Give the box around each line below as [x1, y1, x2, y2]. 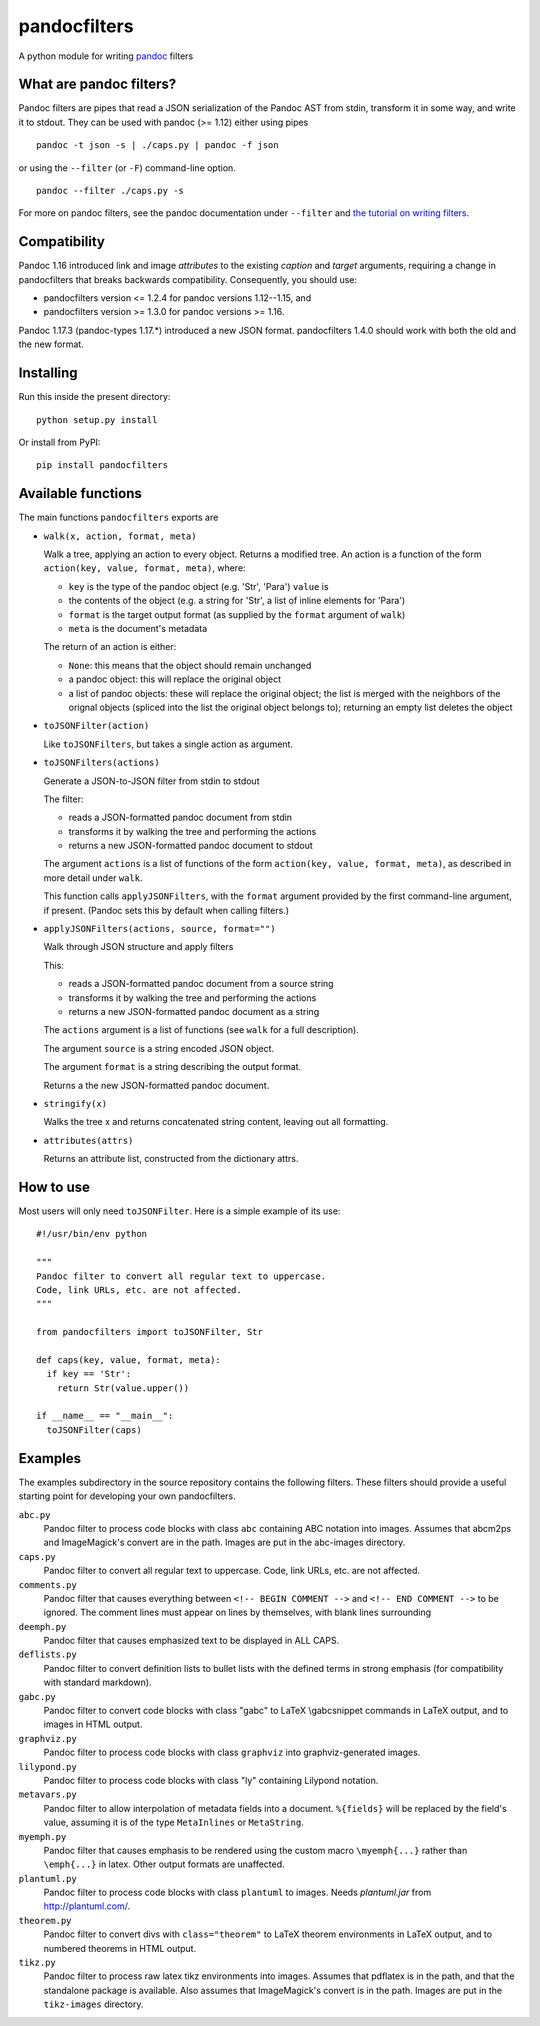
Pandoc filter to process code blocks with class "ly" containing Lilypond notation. [43, 1774, 379, 1786]
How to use [18, 1178, 90, 1195]
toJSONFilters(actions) [43, 757, 160, 769]
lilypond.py [18, 1761, 77, 1772]
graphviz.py [18, 1733, 77, 1744]
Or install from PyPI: [18, 436, 101, 448]
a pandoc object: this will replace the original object [68, 673, 282, 685]
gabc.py [18, 1691, 57, 1702]
